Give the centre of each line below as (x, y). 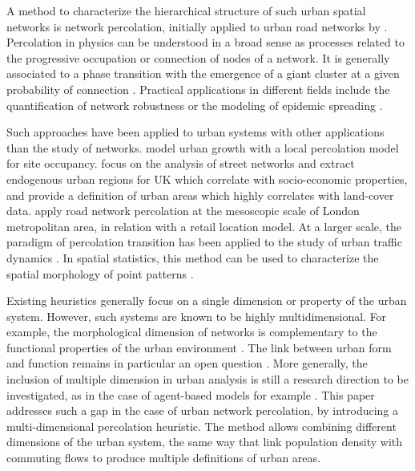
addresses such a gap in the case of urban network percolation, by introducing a (203, 410)
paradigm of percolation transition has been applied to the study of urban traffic (204, 242)
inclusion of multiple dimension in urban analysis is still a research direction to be (207, 379)
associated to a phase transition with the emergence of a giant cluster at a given (203, 73)
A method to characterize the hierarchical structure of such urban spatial (186, 10)
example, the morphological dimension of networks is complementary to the (192, 332)
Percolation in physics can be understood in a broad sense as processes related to (205, 42)
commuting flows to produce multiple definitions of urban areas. (163, 458)
